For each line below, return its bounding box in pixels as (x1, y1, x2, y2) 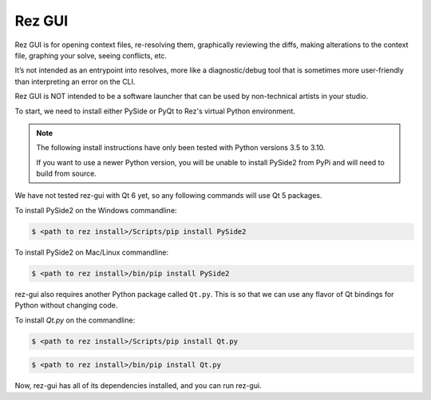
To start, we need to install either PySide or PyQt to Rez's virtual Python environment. (14, 106, 295, 116)
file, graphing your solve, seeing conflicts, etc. (14, 50, 168, 60)
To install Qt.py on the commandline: (14, 315, 136, 325)
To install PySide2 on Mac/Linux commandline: (14, 248, 169, 257)
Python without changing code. (14, 300, 118, 311)
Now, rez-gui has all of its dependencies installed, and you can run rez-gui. (14, 381, 263, 390)
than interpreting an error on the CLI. (14, 77, 136, 86)
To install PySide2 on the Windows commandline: (14, 205, 177, 215)
